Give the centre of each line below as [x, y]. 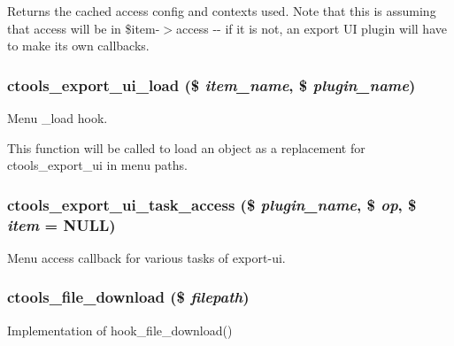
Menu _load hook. [58, 118]
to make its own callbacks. [78, 46]
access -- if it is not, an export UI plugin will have [312, 28]
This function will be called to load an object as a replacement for [186, 147]
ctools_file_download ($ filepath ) [128, 297]
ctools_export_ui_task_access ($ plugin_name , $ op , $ [212, 204]
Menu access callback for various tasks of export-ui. [146, 257]
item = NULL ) [62, 224]
